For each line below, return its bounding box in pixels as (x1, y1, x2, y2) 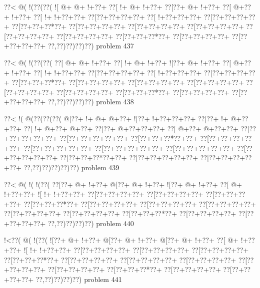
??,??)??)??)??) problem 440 (47, 218, 134, 228)
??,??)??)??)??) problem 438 (47, 96, 134, 107)
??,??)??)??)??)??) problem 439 (23, 162, 119, 172)
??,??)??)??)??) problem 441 (35, 274, 122, 284)
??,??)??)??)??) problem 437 (47, 40, 134, 51)
